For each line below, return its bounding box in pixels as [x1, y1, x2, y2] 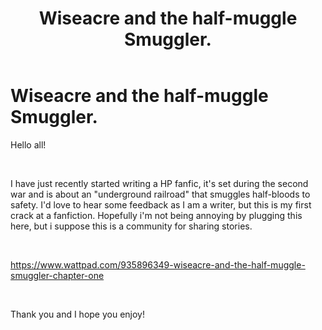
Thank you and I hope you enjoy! [10, 308, 146, 320]
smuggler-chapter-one [10, 269, 105, 281]
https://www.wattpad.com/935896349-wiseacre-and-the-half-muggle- [10, 258, 306, 271]
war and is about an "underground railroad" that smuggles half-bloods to [10, 188, 311, 200]
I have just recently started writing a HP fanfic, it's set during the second [10, 177, 309, 189]
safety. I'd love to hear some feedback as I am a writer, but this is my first [10, 198, 312, 211]
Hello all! [10, 138, 47, 151]
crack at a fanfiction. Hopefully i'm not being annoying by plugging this [10, 209, 303, 221]
